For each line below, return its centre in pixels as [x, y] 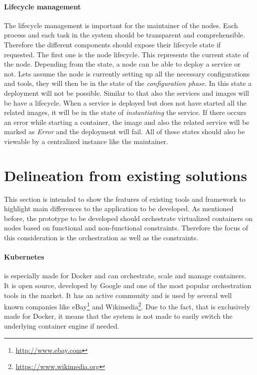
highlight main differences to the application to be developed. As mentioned [119, 208]
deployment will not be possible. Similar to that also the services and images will [127, 93]
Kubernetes [24, 257]
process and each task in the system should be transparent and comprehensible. [125, 35]
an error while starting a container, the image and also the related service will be [127, 122]
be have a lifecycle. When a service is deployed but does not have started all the [125, 102]
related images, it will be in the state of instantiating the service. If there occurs [125, 112]
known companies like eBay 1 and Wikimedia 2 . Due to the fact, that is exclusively [127, 306]
